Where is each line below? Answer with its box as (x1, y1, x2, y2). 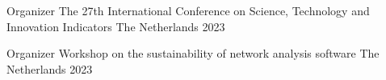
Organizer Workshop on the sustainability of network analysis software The (6, 45, 380, 62)
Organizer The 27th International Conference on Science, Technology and (6, 2, 370, 18)
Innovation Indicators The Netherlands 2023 (6, 18, 225, 34)
